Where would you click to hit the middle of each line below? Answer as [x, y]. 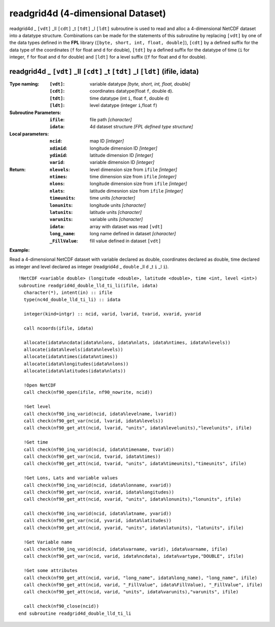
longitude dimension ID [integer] [123, 148]
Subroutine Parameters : [35, 113]
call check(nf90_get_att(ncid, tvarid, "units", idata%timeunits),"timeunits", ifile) [135, 464]
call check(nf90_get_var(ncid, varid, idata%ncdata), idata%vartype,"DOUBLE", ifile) [134, 556]
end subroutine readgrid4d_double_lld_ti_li [75, 613]
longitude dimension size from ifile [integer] [139, 184]
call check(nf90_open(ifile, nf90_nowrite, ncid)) [88, 392]
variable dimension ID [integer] [122, 162]
